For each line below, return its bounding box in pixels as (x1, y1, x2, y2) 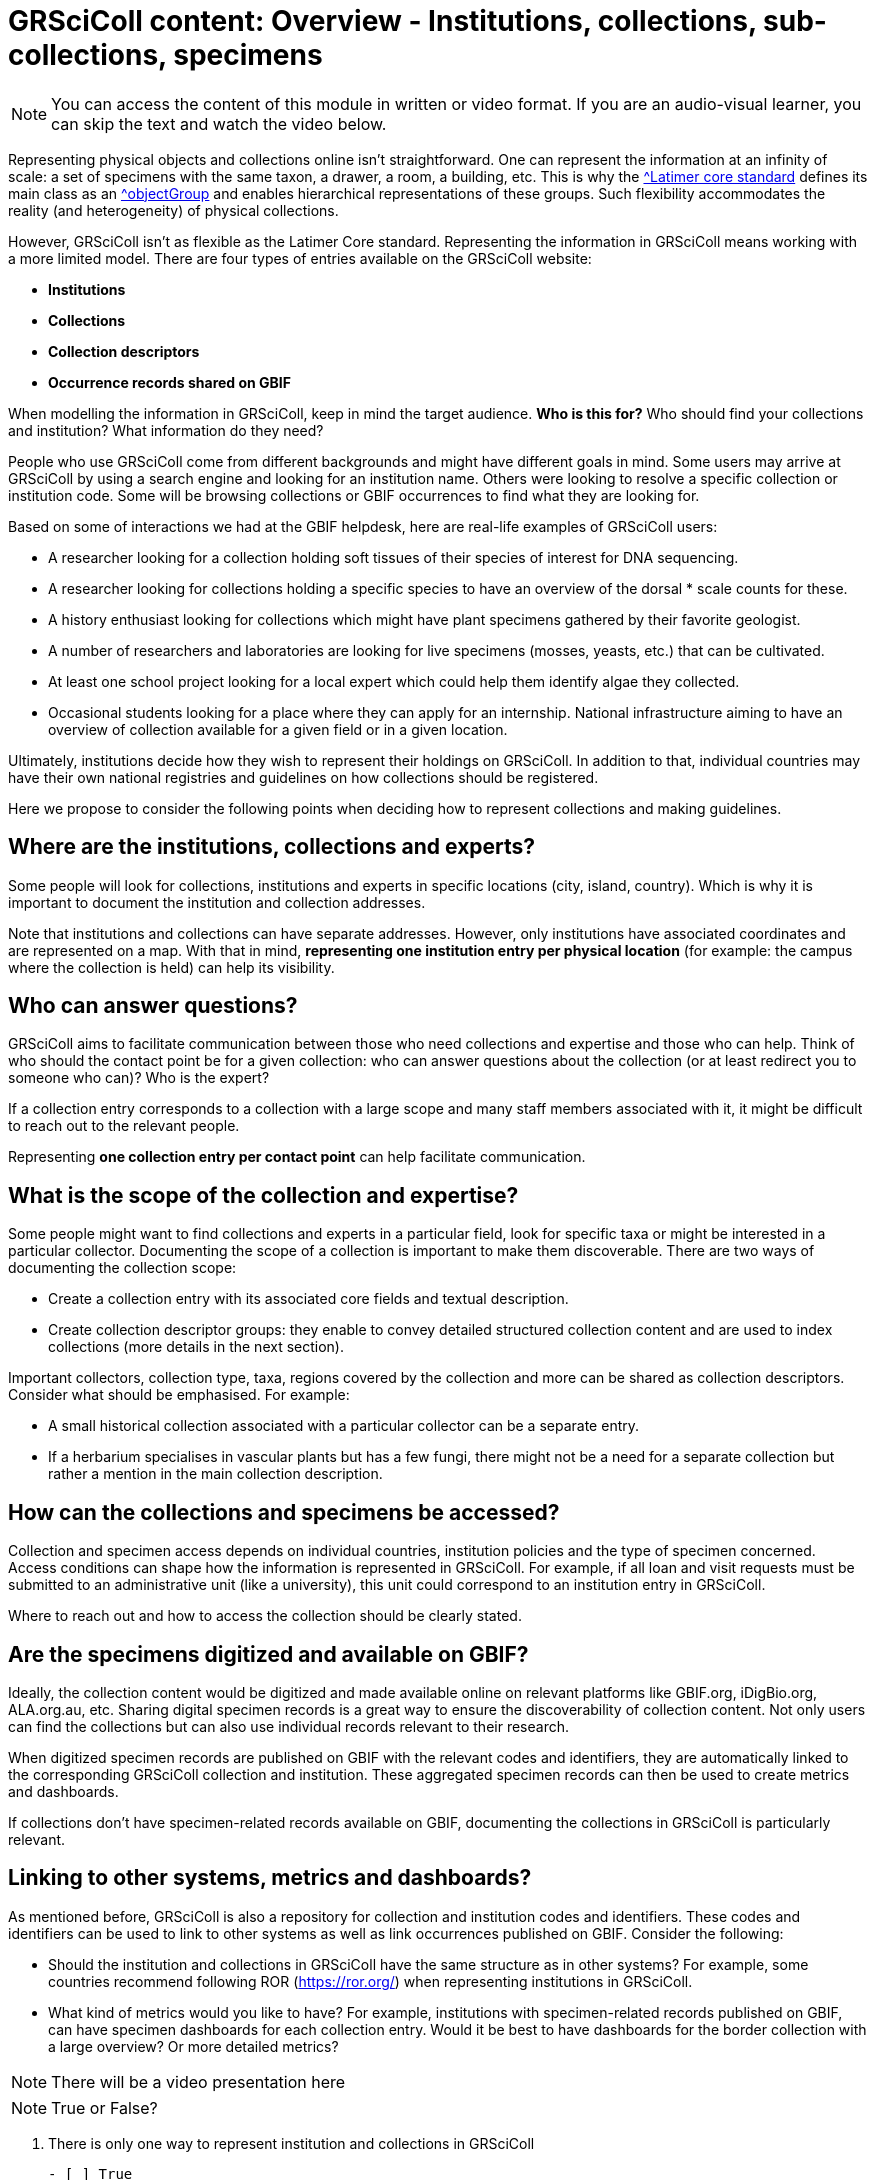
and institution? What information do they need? (8, 421, 324, 439)
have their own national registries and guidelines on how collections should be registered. (8, 768, 599, 786)
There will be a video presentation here (51, 2071, 346, 2092)
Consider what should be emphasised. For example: (8, 1386, 350, 1404)
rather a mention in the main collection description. (48, 1465, 383, 1483)
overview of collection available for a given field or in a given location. (48, 720, 508, 738)
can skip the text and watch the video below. (51, 113, 387, 134)
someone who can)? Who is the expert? (8, 1069, 270, 1087)
